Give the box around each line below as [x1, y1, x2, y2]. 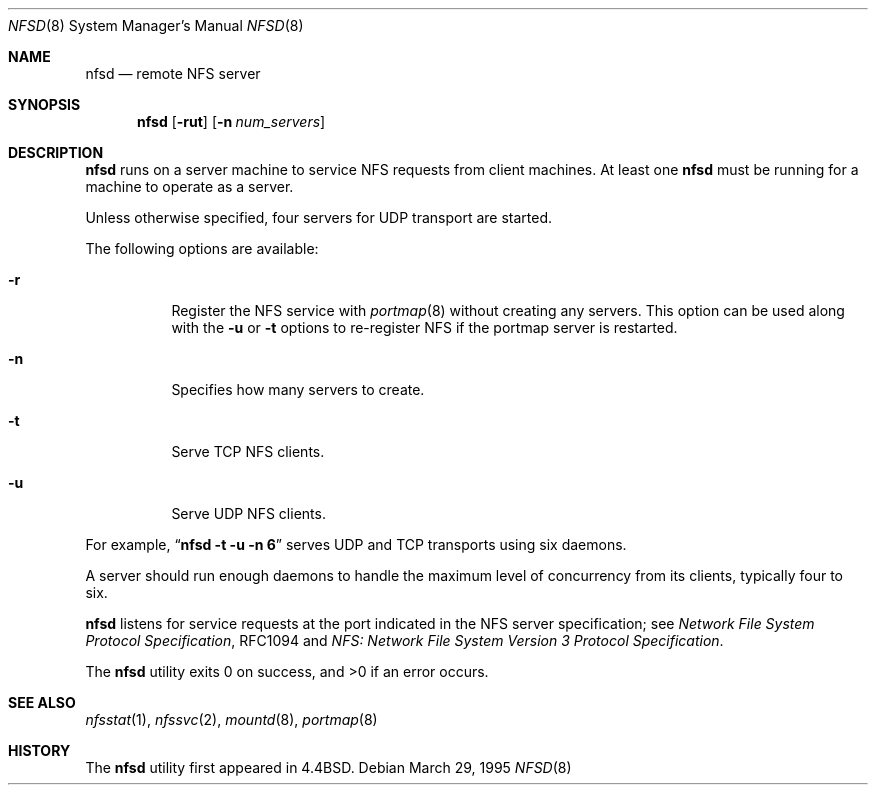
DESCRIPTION [8, 144, 104, 161]
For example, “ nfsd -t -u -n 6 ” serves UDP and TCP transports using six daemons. [85, 536, 627, 553]
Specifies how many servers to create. [171, 381, 425, 398]
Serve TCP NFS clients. [171, 443, 325, 460]
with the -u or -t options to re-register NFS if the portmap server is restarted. [171, 319, 678, 336]
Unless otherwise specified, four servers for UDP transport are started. [85, 209, 553, 226]
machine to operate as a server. [85, 178, 294, 195]
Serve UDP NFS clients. [171, 505, 326, 522]
